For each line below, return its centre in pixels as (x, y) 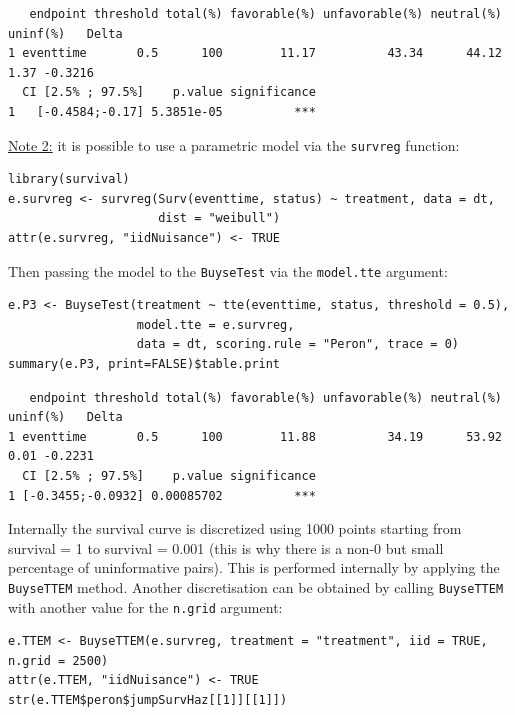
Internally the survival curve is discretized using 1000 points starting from (235, 528)
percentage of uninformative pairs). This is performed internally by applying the (254, 567)
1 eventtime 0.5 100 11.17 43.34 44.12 (255, 53)
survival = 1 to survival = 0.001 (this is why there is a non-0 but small (226, 547)
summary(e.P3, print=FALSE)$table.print (144, 364)
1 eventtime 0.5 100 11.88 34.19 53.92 (255, 436)
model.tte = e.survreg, (215, 324)
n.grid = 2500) (58, 660)
